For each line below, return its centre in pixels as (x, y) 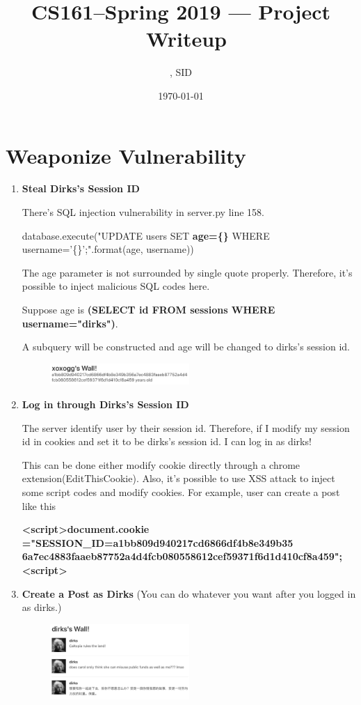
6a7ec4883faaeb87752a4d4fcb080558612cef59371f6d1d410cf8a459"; (182, 556)
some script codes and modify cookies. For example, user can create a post (181, 492)
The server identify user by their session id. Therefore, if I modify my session (186, 427)
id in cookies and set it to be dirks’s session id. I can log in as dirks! (167, 441)
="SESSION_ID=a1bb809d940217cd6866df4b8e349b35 (158, 542)
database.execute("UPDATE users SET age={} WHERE (146, 235)
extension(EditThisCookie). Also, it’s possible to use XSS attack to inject (178, 478)
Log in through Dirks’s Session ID (105, 404)
